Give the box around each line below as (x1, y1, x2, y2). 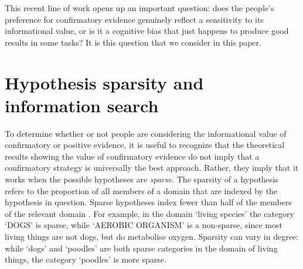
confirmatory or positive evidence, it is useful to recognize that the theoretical (5, 139, 285, 151)
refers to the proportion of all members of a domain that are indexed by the (5, 184, 278, 196)
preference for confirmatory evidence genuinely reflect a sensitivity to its (5, 13, 264, 25)
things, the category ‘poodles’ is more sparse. (5, 253, 166, 265)
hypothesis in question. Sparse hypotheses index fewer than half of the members (5, 196, 292, 208)
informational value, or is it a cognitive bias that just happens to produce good (5, 25, 289, 37)
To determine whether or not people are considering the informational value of (5, 127, 287, 139)
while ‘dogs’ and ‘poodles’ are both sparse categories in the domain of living (5, 242, 278, 254)
